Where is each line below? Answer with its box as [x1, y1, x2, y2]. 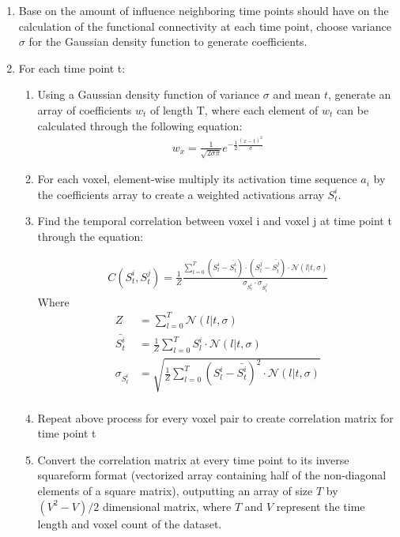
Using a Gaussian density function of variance [37, 86, 260, 103]
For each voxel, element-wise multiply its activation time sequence [37, 171, 357, 187]
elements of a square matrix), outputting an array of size [37, 482, 313, 498]
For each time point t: [18, 59, 126, 76]
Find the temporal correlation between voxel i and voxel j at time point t [37, 212, 392, 229]
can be [337, 101, 369, 118]
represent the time [276, 498, 365, 514]
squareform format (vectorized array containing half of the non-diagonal [37, 467, 387, 483]
